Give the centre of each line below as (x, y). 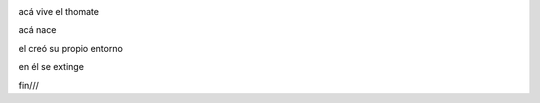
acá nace (37, 30)
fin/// (28, 85)
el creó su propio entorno (71, 48)
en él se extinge (51, 67)
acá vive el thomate (59, 11)
